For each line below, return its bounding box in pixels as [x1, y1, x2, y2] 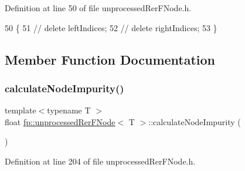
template [5, 104, 36, 116]
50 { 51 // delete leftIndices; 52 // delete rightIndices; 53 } [5, 21, 217, 33]
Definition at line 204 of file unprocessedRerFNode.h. [5, 155, 196, 167]
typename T [47, 104, 91, 116]
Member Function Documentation [5, 50, 216, 68]
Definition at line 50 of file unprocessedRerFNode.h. [5, 2, 192, 14]
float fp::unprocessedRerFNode [5, 115, 115, 128]
